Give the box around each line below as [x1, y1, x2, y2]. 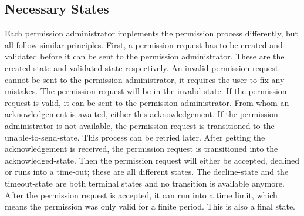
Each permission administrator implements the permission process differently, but [5, 27, 298, 39]
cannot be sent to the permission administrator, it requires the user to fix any [5, 73, 285, 85]
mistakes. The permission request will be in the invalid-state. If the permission [5, 85, 287, 97]
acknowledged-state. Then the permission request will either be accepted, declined [5, 154, 300, 166]
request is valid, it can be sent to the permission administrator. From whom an [5, 96, 289, 108]
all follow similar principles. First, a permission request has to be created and [5, 38, 283, 51]
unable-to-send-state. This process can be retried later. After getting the [5, 131, 265, 143]
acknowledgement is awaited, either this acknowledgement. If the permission [5, 108, 278, 120]
